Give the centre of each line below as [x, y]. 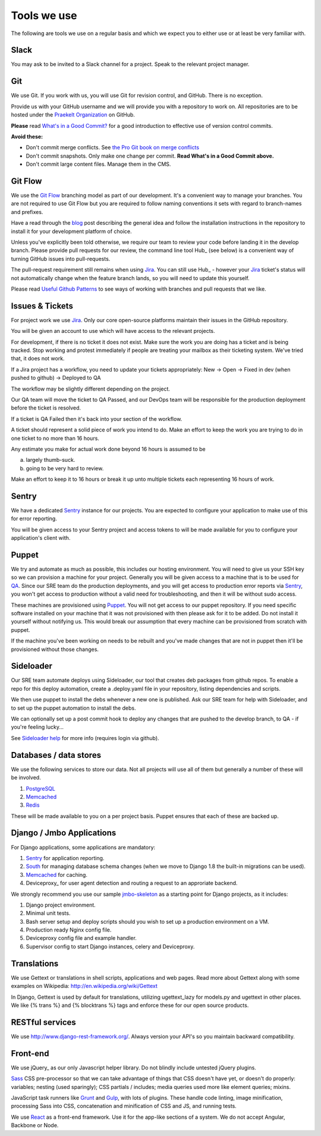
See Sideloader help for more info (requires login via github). [85, 738]
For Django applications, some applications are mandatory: [83, 847]
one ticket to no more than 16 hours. [55, 438]
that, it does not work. [38, 358]
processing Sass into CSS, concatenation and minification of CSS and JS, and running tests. [124, 1106]
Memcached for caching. [56, 874]
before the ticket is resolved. [46, 408]
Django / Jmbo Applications [64, 833]
